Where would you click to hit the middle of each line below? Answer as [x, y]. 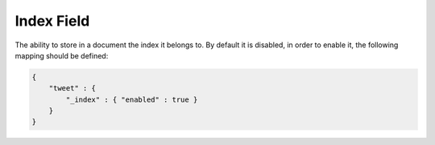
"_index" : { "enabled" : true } [132, 99]
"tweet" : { [72, 89]
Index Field [52, 21]
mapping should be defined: [62, 55]
